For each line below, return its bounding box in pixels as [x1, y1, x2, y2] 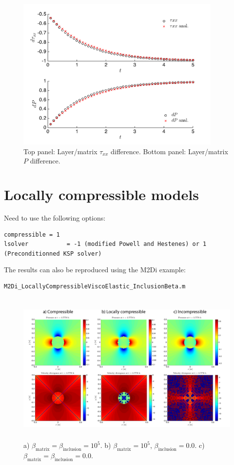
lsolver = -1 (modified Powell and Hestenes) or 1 [4, 241, 207, 248]
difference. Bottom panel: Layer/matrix [111, 146, 228, 156]
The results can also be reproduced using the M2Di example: [4, 264, 186, 275]
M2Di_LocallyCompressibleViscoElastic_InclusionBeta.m [4, 283, 186, 290]
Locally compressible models [4, 184, 199, 204]
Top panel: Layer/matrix [23, 146, 97, 156]
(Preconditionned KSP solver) [4, 250, 102, 257]
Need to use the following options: [4, 212, 106, 222]
